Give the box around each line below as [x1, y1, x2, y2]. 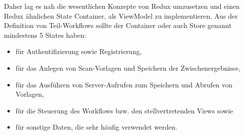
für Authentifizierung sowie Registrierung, [15, 46, 142, 56]
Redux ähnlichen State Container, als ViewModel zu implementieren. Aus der [4, 10, 238, 21]
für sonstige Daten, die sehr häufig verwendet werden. [15, 122, 178, 132]
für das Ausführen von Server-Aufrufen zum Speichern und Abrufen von [15, 79, 233, 89]
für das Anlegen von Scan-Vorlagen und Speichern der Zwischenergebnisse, [15, 62, 241, 73]
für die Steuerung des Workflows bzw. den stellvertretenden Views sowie [15, 105, 233, 115]
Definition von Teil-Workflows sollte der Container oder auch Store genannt [4, 20, 232, 30]
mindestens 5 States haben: [4, 29, 87, 40]
